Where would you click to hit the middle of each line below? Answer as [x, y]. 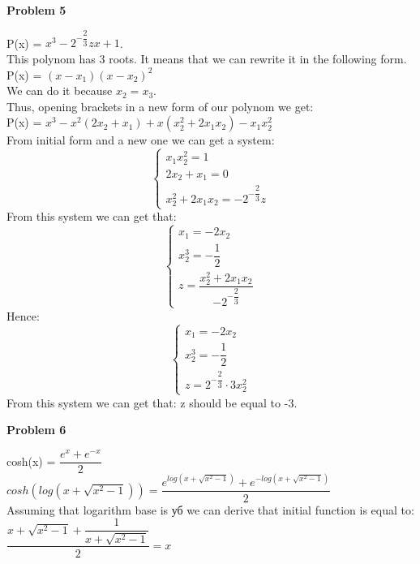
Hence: [23, 315]
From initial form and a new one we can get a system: [141, 140]
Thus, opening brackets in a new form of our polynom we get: [160, 106]
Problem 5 [36, 10]
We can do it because [60, 90]
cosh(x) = [31, 461]
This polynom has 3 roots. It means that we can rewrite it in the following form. [207, 59]
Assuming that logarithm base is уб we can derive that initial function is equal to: [210, 509]
